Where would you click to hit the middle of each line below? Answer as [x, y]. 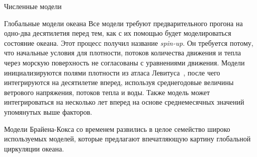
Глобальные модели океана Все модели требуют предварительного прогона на [123, 23]
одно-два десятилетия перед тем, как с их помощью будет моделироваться [118, 33]
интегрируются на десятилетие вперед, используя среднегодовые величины [119, 82]
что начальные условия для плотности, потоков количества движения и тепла [122, 53]
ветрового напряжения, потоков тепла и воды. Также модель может [107, 92]
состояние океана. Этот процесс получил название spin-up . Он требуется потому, [129, 43]
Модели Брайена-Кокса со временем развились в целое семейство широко [117, 129]
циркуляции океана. [34, 148]
